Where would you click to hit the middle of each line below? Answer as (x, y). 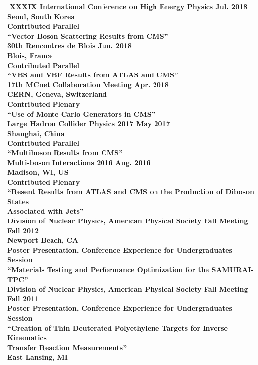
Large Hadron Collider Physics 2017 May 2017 (89, 123)
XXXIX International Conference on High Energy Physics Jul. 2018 (129, 6)
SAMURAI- (232, 269)
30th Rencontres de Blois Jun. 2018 (70, 45)
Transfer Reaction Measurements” (67, 347)
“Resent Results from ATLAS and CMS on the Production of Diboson (131, 191)
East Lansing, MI (38, 357)
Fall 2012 (23, 230)
